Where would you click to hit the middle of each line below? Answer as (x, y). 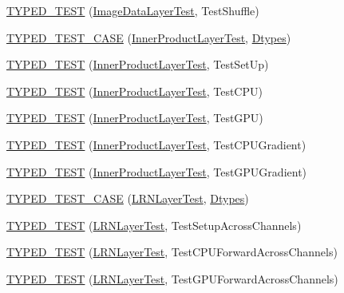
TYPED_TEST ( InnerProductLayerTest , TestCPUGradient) (156, 144)
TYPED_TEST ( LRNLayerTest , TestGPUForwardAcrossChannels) (172, 278)
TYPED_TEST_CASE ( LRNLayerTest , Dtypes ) (128, 198)
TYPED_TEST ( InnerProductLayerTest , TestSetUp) (138, 64)
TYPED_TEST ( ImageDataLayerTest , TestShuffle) (133, 10)
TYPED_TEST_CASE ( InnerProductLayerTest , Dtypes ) (149, 37)
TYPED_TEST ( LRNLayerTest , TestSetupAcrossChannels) (154, 225)
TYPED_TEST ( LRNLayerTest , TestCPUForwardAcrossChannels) (172, 252)
